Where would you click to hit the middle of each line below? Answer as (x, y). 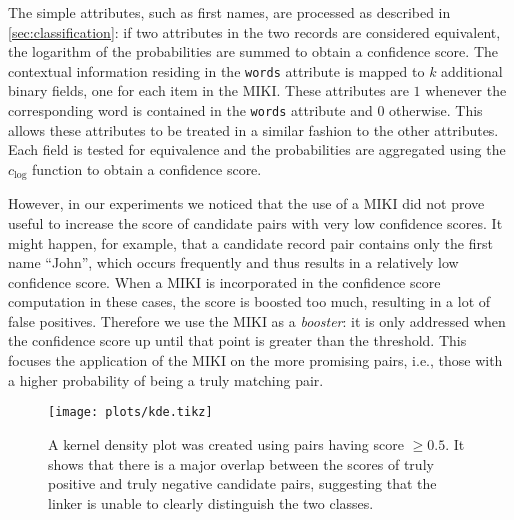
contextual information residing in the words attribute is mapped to (216, 70)
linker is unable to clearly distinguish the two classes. (211, 502)
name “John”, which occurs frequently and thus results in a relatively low (233, 262)
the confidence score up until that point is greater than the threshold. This (237, 340)
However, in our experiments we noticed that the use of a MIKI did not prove (246, 203)
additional (472, 70)
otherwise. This (436, 110)
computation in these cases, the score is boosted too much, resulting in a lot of (249, 301)
